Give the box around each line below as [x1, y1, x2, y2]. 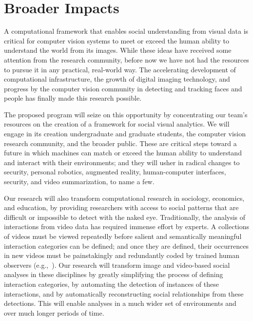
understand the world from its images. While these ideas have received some [4, 45, 232, 55]
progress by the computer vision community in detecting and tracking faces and [4, 83, 242, 93]
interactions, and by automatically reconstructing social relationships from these [4, 288, 244, 299]
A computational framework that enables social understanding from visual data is [4, 26, 249, 36]
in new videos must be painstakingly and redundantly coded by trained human [4, 250, 239, 260]
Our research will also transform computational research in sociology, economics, [4, 193, 245, 203]
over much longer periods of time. [4, 307, 104, 318]
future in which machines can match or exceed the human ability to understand [4, 148, 242, 158]
